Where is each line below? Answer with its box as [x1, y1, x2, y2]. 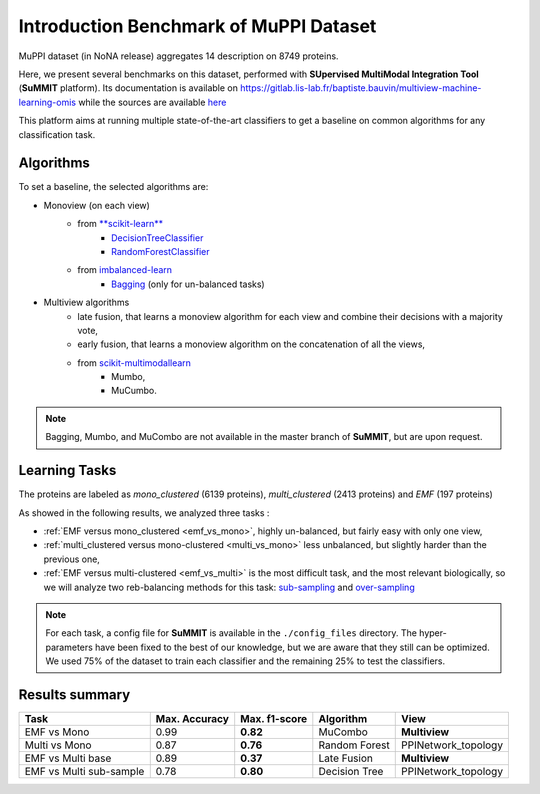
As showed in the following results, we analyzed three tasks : [18, 506, 270, 519]
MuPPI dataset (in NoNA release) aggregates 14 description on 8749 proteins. [18, 50, 339, 62]
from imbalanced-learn [77, 264, 173, 276]
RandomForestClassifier [111, 245, 210, 257]
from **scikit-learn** [77, 218, 164, 230]
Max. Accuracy [155, 711, 230, 725]
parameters [45, 641, 94, 653]
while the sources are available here [78, 96, 227, 108]
